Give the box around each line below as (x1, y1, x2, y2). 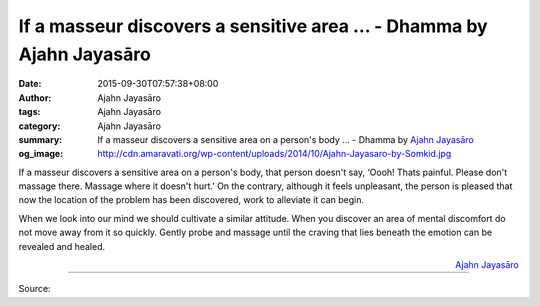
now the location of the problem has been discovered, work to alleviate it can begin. (18, 194, 365, 206)
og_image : (18, 148, 64, 160)
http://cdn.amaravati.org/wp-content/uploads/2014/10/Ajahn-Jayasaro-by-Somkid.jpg (97, 148, 452, 160)
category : (18, 120, 61, 132)
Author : (18, 91, 52, 104)
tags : (18, 106, 41, 118)
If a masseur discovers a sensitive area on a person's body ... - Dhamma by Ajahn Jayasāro (97, 133, 474, 145)
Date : (18, 78, 42, 90)
